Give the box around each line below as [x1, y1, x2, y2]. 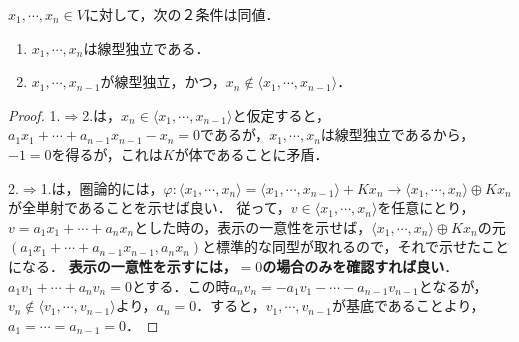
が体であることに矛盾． [174, 143, 329, 164]
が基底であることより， [331, 295, 485, 316]
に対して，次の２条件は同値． [85, 4, 280, 24]
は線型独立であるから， [320, 124, 475, 145]
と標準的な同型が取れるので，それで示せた [202, 236, 482, 257]
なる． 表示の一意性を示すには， [21, 255, 237, 276]
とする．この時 [131, 275, 230, 296]
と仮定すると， [232, 104, 330, 125]
